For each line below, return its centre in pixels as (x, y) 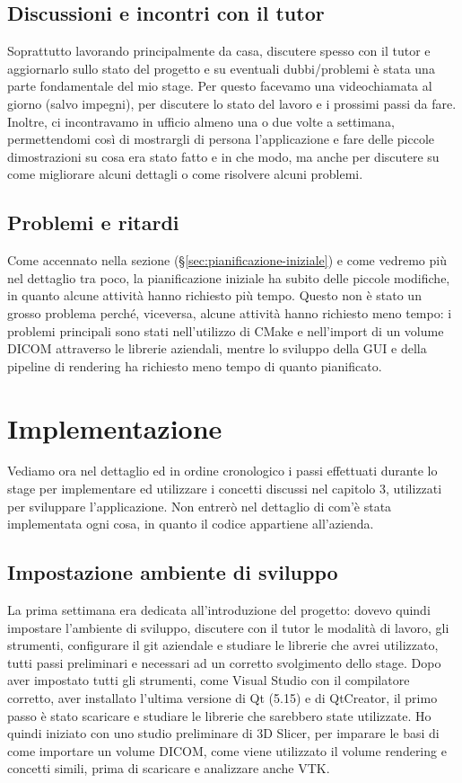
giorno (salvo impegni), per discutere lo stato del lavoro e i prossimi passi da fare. (232, 103)
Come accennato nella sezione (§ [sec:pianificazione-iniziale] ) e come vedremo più (227, 260)
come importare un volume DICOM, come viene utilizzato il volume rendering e (227, 750)
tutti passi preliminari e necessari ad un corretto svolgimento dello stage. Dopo (224, 662)
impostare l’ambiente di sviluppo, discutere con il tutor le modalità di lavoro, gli (228, 627)
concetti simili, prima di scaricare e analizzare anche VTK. (169, 768)
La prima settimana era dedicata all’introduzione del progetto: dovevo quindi (219, 610)
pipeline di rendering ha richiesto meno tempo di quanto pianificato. (195, 365)
